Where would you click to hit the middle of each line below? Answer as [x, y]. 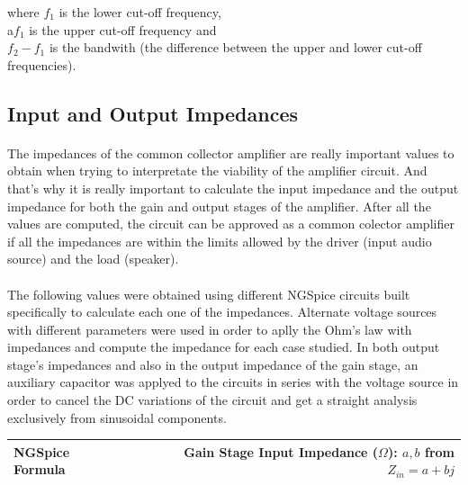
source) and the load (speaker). [93, 259]
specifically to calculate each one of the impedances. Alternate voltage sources [222, 312]
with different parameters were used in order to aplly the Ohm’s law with [210, 329]
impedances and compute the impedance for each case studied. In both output [224, 347]
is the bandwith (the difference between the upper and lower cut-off [235, 47]
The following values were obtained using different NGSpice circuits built [209, 294]
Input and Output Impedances [153, 113]
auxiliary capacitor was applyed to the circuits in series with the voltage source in [233, 382]
